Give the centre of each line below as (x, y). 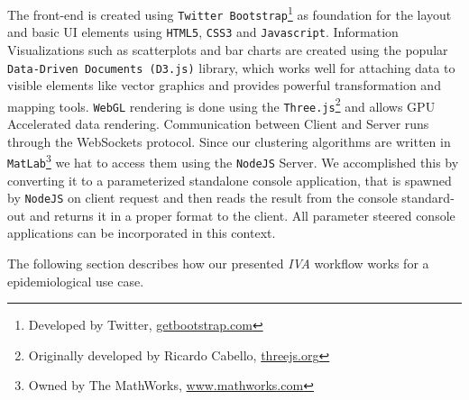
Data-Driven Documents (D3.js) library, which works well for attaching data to (231, 67)
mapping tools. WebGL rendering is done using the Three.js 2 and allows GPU (221, 105)
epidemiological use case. (76, 281)
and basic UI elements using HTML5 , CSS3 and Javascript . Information (203, 32)
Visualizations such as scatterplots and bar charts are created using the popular (228, 49)
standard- (428, 198)
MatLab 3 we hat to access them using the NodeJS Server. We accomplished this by (233, 161)
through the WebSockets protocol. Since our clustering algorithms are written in (229, 141)
